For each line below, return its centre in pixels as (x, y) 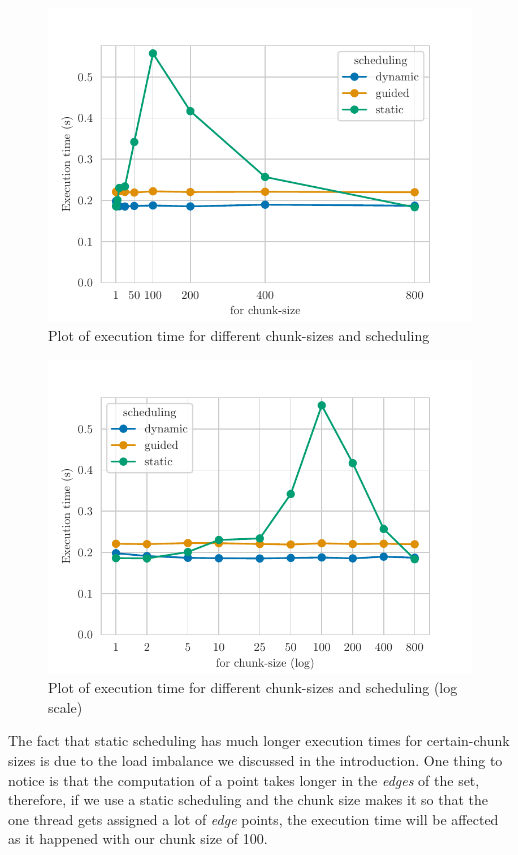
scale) (65, 706)
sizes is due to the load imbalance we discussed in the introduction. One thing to (255, 760)
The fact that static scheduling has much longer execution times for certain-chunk (259, 740)
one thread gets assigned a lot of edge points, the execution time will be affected (253, 818)
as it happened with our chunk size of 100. (138, 838)
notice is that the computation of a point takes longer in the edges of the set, (244, 779)
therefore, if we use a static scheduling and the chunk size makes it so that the (248, 799)
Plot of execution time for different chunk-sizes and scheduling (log (253, 687)
